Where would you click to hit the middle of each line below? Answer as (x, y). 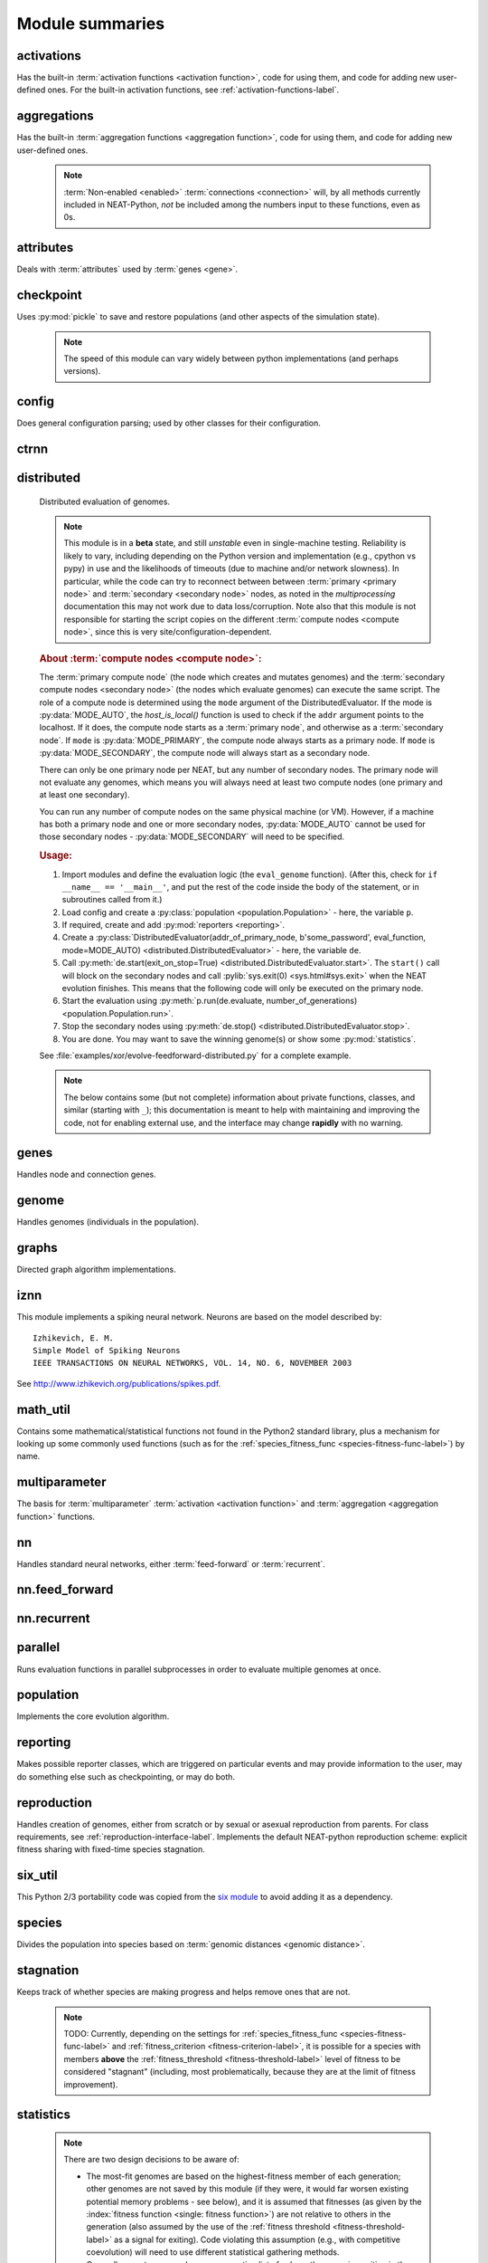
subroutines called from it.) (112, 900)
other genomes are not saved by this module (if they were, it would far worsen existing (248, 2189)
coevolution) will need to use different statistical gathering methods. (213, 2252)
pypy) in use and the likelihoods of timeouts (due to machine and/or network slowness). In (231, 568)
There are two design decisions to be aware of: (151, 2160)
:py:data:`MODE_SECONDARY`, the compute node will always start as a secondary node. (205, 753)
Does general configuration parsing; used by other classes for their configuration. (169, 423)
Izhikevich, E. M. (74, 1338)
